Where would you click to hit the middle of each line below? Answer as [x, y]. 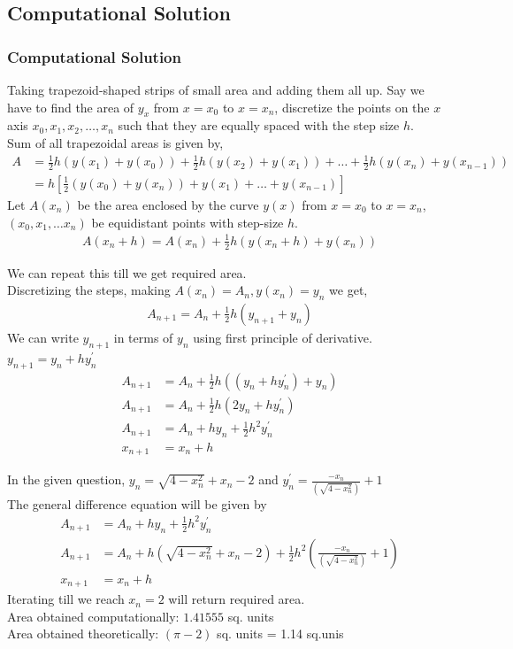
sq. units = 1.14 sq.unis [280, 634]
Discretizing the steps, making [89, 290]
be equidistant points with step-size [188, 222]
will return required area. [237, 599]
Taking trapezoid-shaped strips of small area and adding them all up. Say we [216, 89]
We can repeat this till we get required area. [127, 272]
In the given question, [66, 479]
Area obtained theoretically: [83, 634]
